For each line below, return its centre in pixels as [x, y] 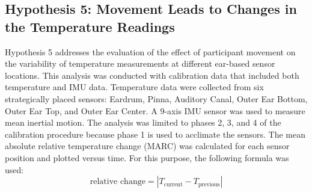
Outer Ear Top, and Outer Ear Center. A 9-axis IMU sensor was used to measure [155, 110]
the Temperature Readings [90, 26]
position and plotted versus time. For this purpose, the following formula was [147, 157]
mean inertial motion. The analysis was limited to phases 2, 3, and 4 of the [143, 122]
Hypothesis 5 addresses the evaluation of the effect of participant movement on [150, 51]
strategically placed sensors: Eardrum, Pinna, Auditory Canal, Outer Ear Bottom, [156, 98]
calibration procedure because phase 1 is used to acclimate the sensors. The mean [155, 134]
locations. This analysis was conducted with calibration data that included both [152, 75]
